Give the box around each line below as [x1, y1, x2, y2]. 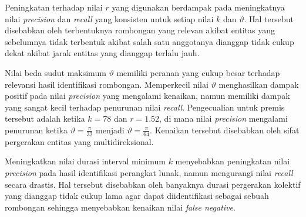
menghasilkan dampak [218, 78, 299, 90]
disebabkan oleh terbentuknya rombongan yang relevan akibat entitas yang [5, 24, 275, 36]
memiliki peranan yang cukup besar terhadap [116, 66, 280, 78]
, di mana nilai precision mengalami [159, 112, 288, 125]
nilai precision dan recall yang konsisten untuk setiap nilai [5, 12, 214, 25]
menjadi [96, 123, 125, 136]
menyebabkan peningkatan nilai [175, 155, 290, 167]
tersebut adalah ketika [5, 112, 85, 125]
